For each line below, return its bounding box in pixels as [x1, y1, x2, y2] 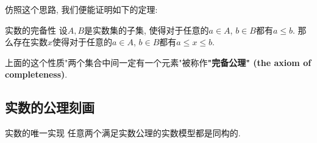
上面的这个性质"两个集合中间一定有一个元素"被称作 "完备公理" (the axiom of [5, 56, 312, 68]
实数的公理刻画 [5, 98, 94, 117]
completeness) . [5, 68, 68, 81]
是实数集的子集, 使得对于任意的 [84, 23, 209, 36]
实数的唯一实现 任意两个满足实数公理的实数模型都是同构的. [5, 127, 241, 139]
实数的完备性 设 [5, 23, 68, 36]
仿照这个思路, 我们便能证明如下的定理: [5, 3, 158, 15]
